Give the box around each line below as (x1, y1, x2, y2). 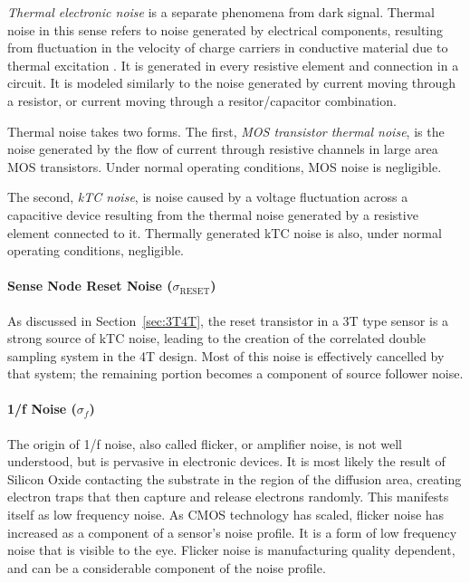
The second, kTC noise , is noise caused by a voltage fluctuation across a (7, 187, 408, 206)
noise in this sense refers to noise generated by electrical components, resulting (7, 20, 444, 39)
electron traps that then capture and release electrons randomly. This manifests (7, 487, 449, 506)
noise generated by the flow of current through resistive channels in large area (7, 139, 438, 158)
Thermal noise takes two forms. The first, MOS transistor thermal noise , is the (7, 121, 445, 140)
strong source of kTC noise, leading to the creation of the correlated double (7, 329, 427, 348)
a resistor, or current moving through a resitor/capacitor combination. (7, 91, 397, 110)
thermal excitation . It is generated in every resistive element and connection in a (7, 55, 459, 74)
